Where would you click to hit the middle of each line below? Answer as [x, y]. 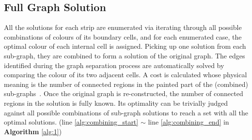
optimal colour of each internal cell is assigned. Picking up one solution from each [125, 46]
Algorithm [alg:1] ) [33, 131]
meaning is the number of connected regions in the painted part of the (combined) [126, 84]
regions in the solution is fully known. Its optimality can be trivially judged [116, 103]
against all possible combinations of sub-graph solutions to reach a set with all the [126, 112]
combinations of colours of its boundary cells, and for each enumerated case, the [123, 36]
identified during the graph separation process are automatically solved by [114, 65]
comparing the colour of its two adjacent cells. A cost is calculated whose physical [126, 75]
